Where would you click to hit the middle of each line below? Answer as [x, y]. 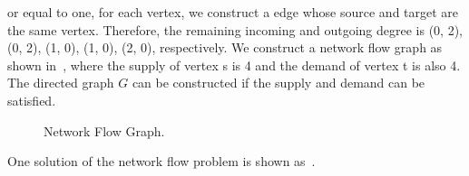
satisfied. [32, 100]
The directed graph [61, 83]
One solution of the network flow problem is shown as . [161, 161]
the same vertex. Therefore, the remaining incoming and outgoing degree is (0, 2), [235, 29]
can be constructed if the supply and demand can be [278, 83]
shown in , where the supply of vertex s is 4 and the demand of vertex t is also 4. [234, 65]
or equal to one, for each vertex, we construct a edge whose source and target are [233, 12]
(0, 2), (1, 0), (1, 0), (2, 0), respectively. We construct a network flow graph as [225, 47]
